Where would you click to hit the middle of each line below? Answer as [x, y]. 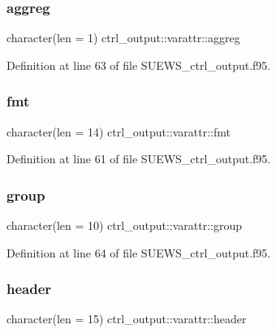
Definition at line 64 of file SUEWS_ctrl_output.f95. [139, 252]
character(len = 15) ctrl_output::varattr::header [127, 319]
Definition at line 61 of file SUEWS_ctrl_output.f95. [139, 159]
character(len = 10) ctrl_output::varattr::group [125, 225]
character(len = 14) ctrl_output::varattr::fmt [119, 131]
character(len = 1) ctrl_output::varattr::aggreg [123, 38]
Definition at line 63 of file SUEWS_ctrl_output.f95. [139, 65]
